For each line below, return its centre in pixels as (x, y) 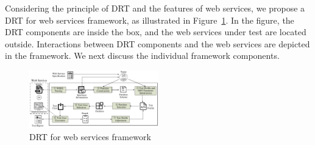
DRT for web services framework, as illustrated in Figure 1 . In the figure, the (150, 20)
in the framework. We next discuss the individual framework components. (142, 56)
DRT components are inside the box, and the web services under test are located (156, 32)
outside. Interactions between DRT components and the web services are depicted (157, 43)
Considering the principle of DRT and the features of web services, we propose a (155, 8)
